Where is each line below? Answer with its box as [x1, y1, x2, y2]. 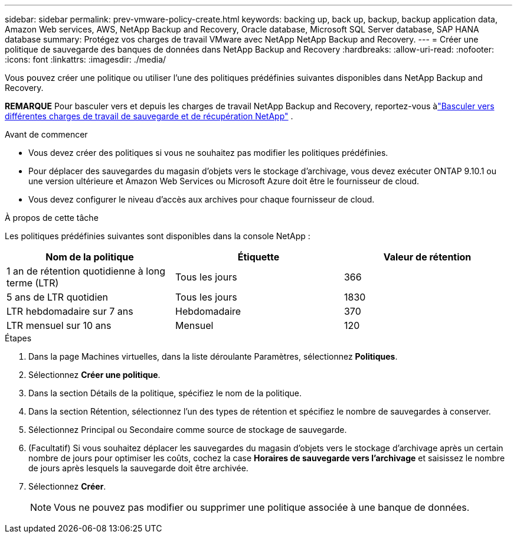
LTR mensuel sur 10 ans [6, 319, 112, 331]
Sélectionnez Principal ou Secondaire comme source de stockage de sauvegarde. [28, 425, 347, 435]
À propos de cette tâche [5, 213, 99, 223]
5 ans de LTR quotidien [6, 291, 109, 303]
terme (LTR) [6, 277, 59, 289]
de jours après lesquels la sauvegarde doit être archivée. [28, 463, 248, 473]
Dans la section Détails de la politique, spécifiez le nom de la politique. [28, 388, 302, 398]
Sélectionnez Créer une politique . [28, 370, 161, 380]
